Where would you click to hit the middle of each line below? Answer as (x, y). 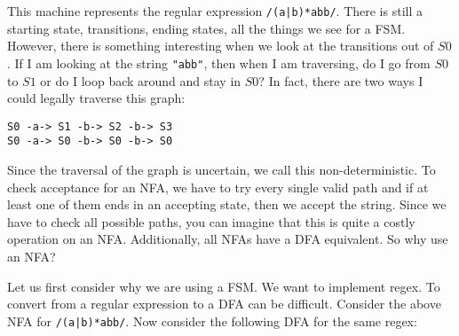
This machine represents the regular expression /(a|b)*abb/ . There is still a (215, 11)
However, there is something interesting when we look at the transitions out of (221, 46)
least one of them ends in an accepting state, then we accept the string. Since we (227, 204)
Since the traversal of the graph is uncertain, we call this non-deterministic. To (222, 169)
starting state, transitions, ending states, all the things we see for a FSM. (206, 28)
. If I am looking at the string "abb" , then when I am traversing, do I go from (219, 63)
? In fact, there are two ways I (341, 80)
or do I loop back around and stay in (141, 80)
